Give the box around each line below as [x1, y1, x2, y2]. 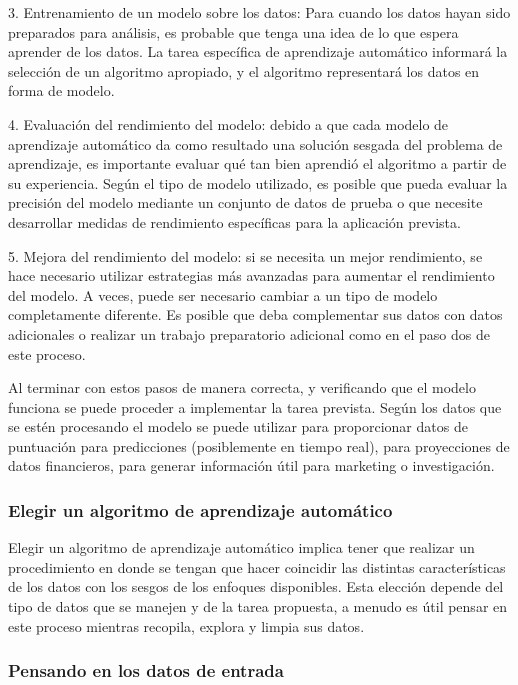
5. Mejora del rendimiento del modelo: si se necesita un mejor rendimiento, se [8, 245, 483, 266]
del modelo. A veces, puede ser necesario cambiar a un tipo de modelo [8, 284, 438, 305]
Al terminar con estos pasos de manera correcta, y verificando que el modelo [8, 377, 476, 398]
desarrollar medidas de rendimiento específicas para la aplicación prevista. [8, 211, 461, 232]
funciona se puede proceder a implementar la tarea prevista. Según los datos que [8, 396, 502, 417]
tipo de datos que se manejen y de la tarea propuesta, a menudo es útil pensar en [8, 596, 508, 617]
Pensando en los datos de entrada [8, 658, 284, 683]
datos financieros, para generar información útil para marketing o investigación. [8, 455, 495, 476]
